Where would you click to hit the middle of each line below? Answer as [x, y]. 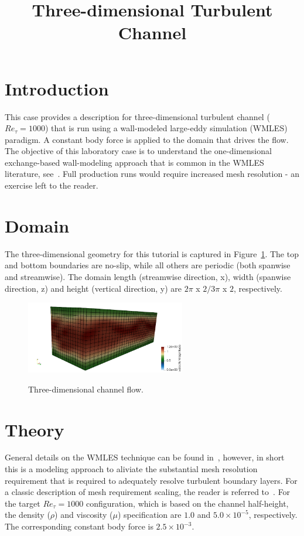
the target [23, 503]
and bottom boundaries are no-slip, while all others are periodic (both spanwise [148, 265]
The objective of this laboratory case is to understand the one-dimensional [138, 151]
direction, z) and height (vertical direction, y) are [93, 288]
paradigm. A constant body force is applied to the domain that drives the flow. [147, 139]
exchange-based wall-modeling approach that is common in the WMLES [134, 162]
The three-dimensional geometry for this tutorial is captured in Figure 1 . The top [152, 253]
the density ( [28, 515]
